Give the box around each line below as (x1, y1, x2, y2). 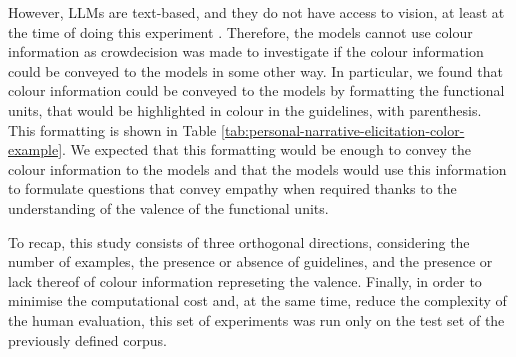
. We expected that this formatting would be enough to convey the (62, 139, 471, 160)
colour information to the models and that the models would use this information (8, 158, 507, 179)
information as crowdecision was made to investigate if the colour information (8, 41, 484, 62)
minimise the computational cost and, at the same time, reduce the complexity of (8, 290, 507, 311)
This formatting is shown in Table (8, 119, 217, 140)
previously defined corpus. (8, 329, 167, 350)
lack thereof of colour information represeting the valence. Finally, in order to (8, 270, 482, 291)
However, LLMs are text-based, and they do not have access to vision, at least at (8, 2, 505, 22)
